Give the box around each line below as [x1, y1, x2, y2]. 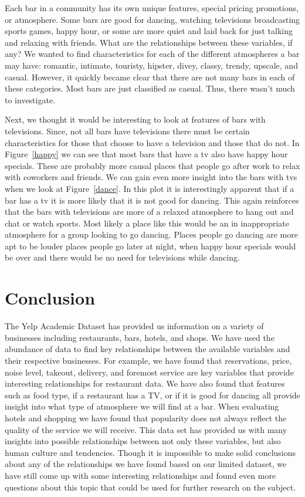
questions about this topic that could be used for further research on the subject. [5, 481, 296, 493]
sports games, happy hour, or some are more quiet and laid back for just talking [5, 25, 293, 37]
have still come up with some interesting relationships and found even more [5, 469, 276, 481]
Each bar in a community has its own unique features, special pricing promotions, [5, 2, 299, 13]
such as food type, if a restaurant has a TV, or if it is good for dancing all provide [5, 388, 300, 401]
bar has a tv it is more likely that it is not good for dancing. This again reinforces [5, 194, 299, 206]
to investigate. [5, 93, 56, 106]
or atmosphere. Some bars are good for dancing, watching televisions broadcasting [5, 13, 300, 25]
